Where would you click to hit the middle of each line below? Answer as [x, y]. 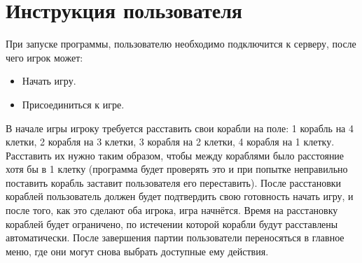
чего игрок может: [44, 57]
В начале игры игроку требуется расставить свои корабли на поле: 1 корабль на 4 [180, 128]
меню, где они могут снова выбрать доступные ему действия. [137, 251]
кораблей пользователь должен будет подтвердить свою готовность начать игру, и [180, 196]
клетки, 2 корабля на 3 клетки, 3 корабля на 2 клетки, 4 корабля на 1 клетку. [170, 142]
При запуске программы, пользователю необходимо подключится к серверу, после [181, 44]
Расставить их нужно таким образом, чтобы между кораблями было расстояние [175, 155]
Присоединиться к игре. [73, 104]
